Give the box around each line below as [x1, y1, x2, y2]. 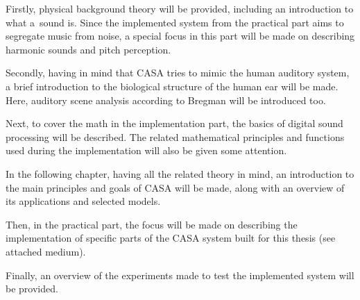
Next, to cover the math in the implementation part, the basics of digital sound [6, 116, 343, 131]
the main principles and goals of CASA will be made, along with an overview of [6, 180, 345, 194]
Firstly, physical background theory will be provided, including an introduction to [6, 1, 354, 15]
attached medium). [6, 244, 86, 258]
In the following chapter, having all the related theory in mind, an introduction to [6, 166, 354, 181]
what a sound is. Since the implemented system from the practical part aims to [6, 15, 344, 29]
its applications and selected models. [6, 194, 161, 208]
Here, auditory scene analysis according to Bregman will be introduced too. [6, 92, 326, 107]
